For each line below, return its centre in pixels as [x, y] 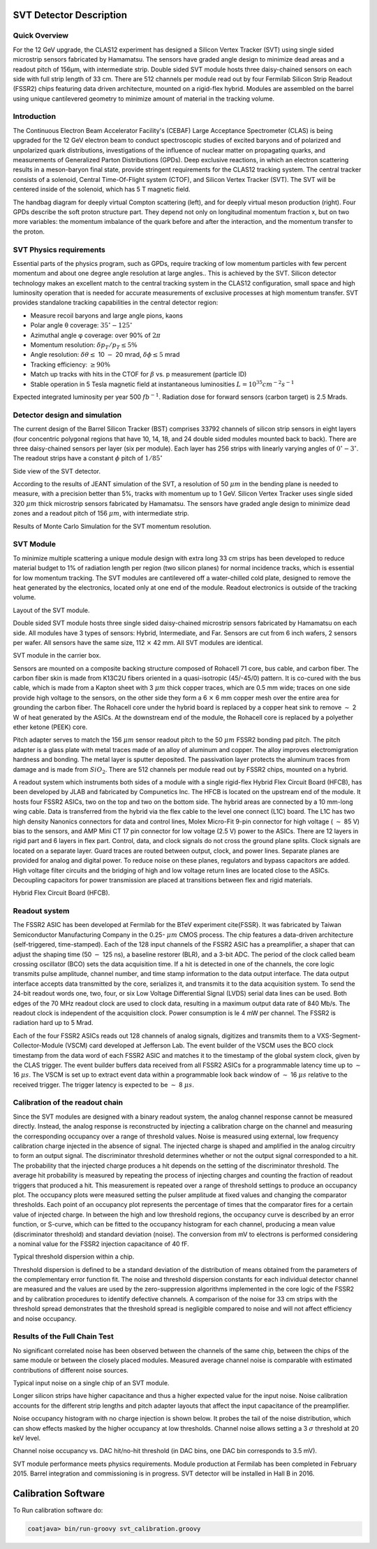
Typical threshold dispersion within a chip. [74, 1257]
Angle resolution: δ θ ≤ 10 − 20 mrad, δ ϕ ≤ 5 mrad [105, 355]
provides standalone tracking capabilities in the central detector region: [116, 303]
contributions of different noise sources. [71, 1370]
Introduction [34, 117]
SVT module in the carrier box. [57, 656]
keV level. [27, 1438]
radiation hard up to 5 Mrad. [53, 1023]
